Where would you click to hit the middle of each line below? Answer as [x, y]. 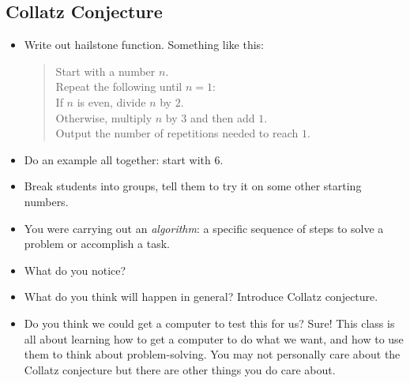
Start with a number [105, 71]
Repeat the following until [119, 86]
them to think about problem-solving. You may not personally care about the [212, 354]
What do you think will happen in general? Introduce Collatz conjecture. [201, 297]
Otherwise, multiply [104, 117]
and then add [222, 117]
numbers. [46, 201]
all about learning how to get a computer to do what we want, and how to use [214, 338]
